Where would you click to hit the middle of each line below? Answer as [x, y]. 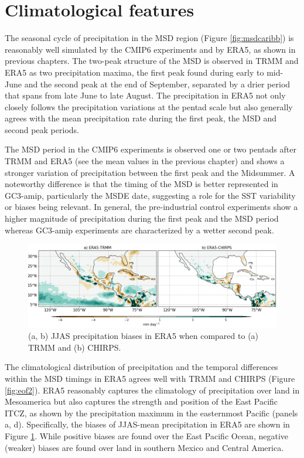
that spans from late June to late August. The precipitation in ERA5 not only [145, 95]
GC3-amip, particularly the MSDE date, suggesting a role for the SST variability [150, 195]
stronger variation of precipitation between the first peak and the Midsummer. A [150, 172]
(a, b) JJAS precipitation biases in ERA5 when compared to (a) [144, 336]
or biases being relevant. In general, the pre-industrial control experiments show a [151, 207]
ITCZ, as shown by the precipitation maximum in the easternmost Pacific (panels [151, 413]
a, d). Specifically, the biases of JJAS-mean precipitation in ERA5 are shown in [147, 424]
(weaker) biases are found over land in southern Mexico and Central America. [144, 447]
